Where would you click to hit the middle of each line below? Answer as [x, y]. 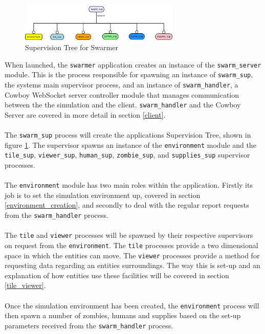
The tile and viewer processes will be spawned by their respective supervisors [129, 235]
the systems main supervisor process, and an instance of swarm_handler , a [122, 84]
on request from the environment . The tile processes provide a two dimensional [131, 245]
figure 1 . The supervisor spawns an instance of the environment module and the [130, 144]
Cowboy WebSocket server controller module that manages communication [122, 94]
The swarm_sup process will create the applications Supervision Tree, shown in [128, 134]
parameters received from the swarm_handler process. [89, 325]
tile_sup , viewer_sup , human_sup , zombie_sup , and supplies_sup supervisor [127, 155]
